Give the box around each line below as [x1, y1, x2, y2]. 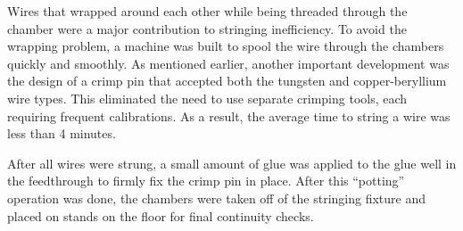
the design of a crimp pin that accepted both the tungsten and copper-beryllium [7, 71, 447, 90]
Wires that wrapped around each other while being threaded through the [7, 2, 408, 20]
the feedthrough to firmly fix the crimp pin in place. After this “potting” [7, 171, 405, 190]
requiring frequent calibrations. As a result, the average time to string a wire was [7, 106, 451, 125]
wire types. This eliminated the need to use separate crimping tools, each [7, 88, 408, 107]
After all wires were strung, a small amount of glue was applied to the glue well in [7, 153, 457, 172]
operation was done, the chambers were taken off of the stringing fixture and [7, 188, 426, 207]
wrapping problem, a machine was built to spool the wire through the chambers [7, 37, 444, 55]
